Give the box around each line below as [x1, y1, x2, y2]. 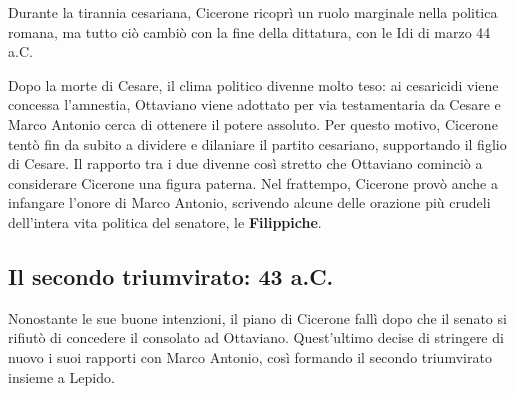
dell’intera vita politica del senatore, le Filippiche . [8, 211, 322, 232]
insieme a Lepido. [8, 366, 115, 387]
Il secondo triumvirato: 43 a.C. [8, 260, 334, 291]
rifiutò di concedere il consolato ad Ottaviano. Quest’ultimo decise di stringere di [8, 327, 504, 348]
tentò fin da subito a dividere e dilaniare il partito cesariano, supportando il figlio [8, 133, 507, 154]
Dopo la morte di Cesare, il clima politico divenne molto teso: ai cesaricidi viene [8, 74, 499, 95]
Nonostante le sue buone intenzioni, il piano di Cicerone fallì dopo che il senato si [8, 307, 507, 328]
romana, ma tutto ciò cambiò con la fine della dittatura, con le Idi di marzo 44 [8, 21, 491, 42]
